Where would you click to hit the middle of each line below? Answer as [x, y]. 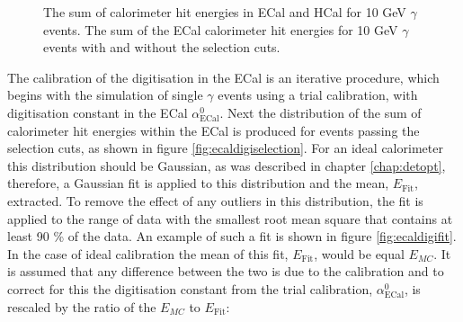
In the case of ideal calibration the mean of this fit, [148, 253]
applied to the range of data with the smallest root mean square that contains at [230, 218]
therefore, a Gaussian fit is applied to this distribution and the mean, [198, 183]
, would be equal [359, 253]
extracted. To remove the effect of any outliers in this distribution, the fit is [215, 200]
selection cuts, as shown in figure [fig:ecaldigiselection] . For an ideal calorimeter [225, 148]
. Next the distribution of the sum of [321, 112]
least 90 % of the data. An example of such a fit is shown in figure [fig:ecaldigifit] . [232, 236]
